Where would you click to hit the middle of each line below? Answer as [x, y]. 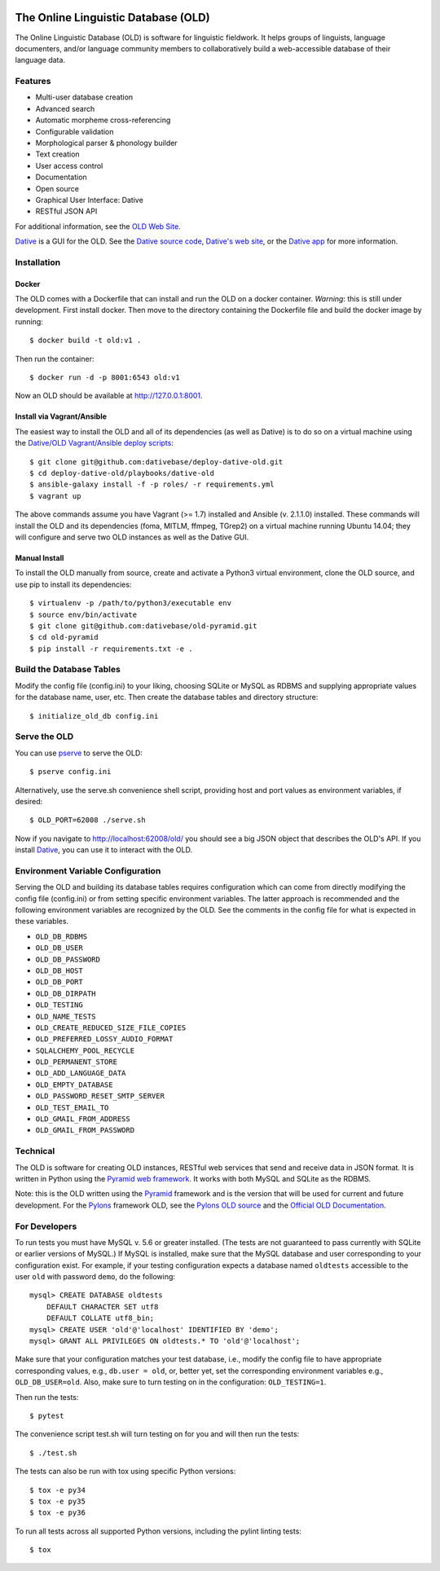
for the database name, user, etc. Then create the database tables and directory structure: [167, 697]
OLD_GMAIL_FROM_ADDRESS [83, 1119]
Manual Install [40, 557]
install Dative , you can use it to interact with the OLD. [104, 850]
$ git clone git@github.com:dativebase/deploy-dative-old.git [156, 462]
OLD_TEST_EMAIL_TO [72, 1107]
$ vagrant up [55, 496]
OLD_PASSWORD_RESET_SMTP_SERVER [100, 1096]
